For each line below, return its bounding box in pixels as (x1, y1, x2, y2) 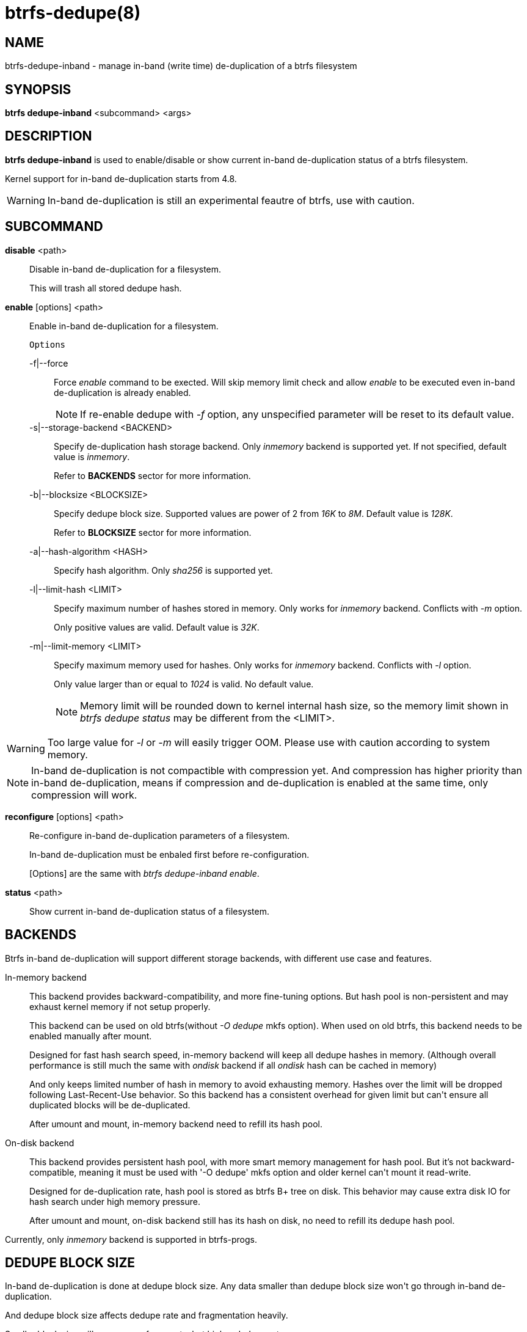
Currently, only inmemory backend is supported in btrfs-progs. (5, 1234, 258, 1245)
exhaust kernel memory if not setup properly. (29, 1001, 211, 1012)
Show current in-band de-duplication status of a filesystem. (29, 906, 270, 917)
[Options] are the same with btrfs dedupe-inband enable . (29, 868, 260, 879)
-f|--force (29, 357, 68, 368)
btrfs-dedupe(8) (5, 2, 141, 23)
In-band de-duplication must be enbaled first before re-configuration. (29, 849, 310, 860)
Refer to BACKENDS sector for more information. (54, 470, 251, 481)
